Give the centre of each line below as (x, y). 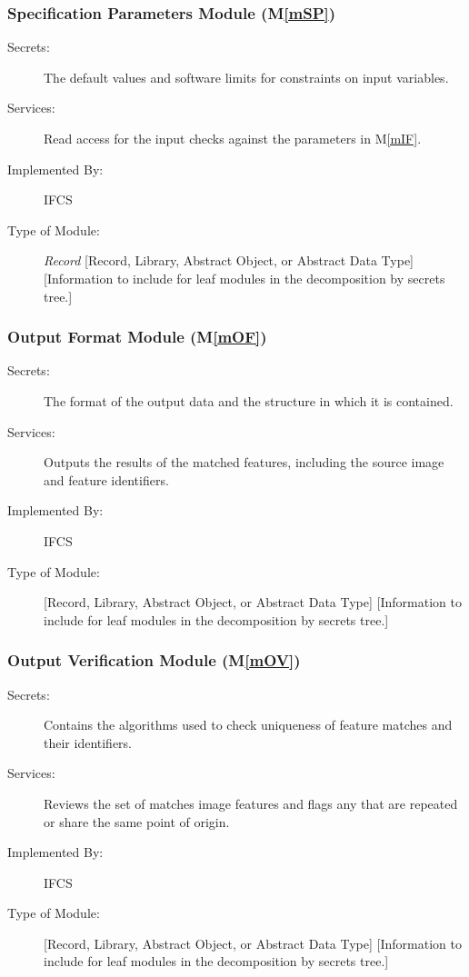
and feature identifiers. (106, 479)
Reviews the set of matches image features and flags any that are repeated (251, 803)
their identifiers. (88, 742)
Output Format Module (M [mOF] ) (137, 337)
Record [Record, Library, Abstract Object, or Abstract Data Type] (229, 260)
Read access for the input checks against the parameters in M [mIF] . (233, 138)
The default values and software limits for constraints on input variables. (246, 77)
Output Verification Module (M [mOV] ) (154, 660)
